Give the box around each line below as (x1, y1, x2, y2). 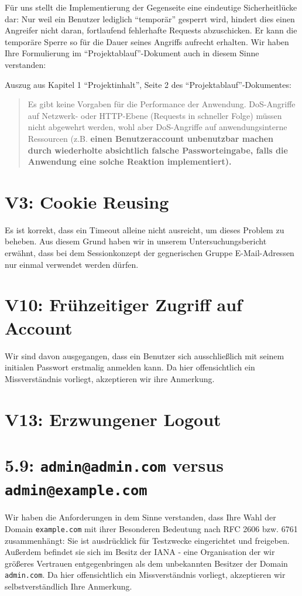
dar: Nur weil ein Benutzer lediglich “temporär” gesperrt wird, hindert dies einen (5, 12, 295, 25)
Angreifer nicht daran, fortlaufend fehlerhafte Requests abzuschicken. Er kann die (5, 24, 297, 36)
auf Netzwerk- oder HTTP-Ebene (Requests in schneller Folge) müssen (28, 109, 282, 121)
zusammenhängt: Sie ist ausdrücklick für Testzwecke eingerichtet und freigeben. (5, 534, 290, 546)
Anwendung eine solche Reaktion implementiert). (28, 155, 232, 168)
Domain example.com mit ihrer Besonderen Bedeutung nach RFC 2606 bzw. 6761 (5, 522, 298, 534)
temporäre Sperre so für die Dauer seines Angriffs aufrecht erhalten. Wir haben (5, 35, 289, 47)
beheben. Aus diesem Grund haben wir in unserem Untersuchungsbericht (5, 235, 267, 247)
